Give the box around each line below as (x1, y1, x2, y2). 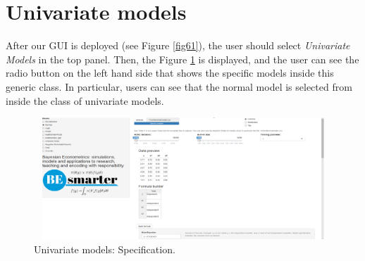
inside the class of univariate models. (6, 93, 164, 108)
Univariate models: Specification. (34, 242, 175, 257)
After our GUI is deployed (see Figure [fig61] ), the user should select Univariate (6, 38, 350, 53)
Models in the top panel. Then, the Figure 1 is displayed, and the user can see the (6, 51, 359, 66)
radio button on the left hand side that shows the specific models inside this (6, 65, 334, 80)
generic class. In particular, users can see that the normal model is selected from (6, 79, 352, 94)
